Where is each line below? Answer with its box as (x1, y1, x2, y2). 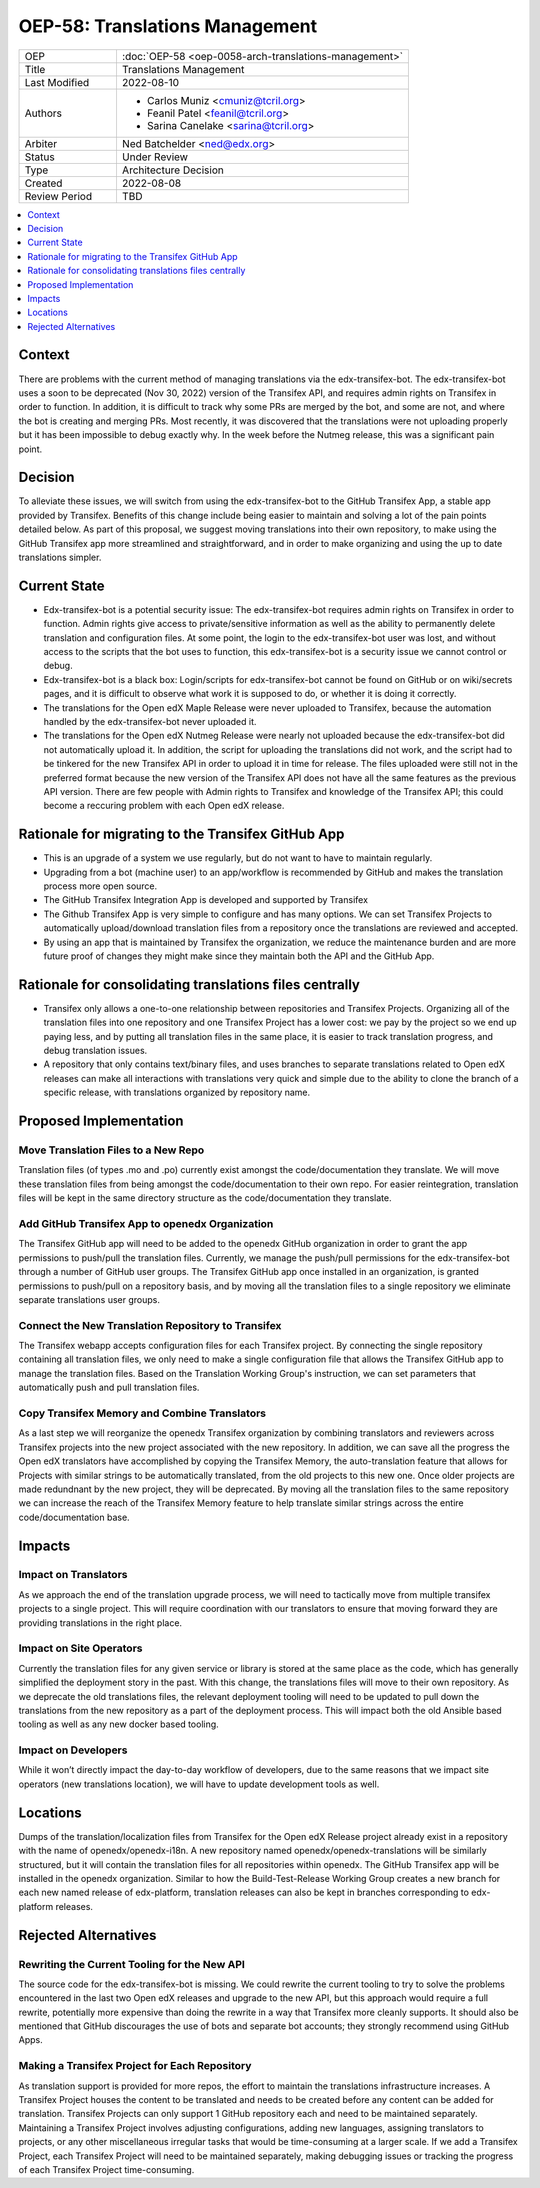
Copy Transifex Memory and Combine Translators (18, 1406, 267, 1420)
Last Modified (24, 75, 90, 89)
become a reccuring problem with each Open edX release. (43, 800, 285, 812)
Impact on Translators (18, 1568, 128, 1582)
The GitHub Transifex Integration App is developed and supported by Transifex (43, 894, 369, 906)
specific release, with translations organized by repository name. (43, 1086, 311, 1099)
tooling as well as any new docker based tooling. (18, 1718, 219, 1730)
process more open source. (43, 880, 158, 892)
